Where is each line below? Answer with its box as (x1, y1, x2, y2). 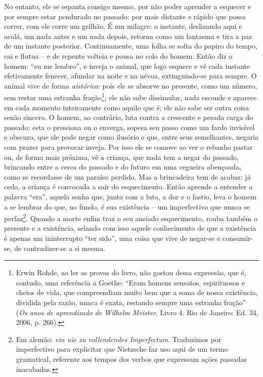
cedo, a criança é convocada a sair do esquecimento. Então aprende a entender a (4, 181, 253, 192)
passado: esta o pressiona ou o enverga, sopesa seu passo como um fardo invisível (4, 121, 255, 132)
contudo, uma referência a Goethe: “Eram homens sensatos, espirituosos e (16, 277, 245, 287)
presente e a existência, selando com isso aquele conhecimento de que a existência (4, 223, 256, 233)
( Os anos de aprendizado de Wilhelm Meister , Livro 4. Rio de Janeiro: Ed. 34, (16, 307, 258, 317)
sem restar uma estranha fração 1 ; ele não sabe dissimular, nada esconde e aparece (4, 91, 257, 102)
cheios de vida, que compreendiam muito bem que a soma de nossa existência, (16, 287, 258, 298)
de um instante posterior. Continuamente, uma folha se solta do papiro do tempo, (4, 40, 257, 51)
